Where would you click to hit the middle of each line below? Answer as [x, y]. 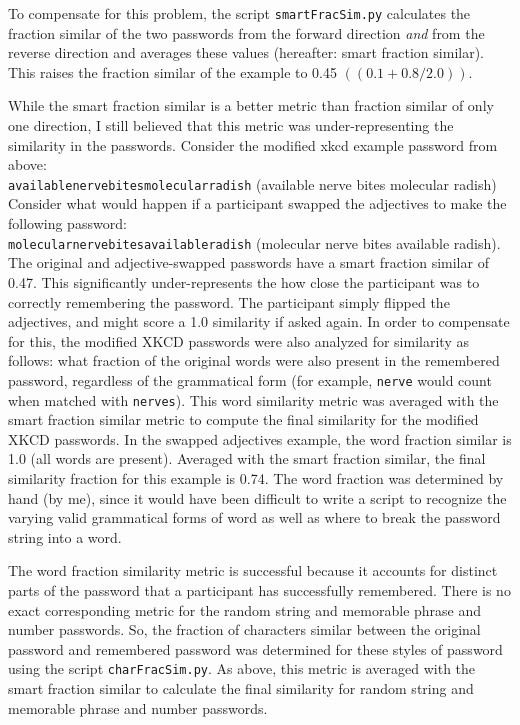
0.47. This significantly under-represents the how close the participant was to [244, 281]
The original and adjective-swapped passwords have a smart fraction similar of [248, 262]
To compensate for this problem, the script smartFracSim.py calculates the [239, 13]
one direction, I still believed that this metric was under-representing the [231, 125]
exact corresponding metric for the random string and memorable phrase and [245, 609]
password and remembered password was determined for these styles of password [255, 648]
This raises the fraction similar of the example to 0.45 [173, 71]
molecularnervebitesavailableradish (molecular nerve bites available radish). [254, 242]
